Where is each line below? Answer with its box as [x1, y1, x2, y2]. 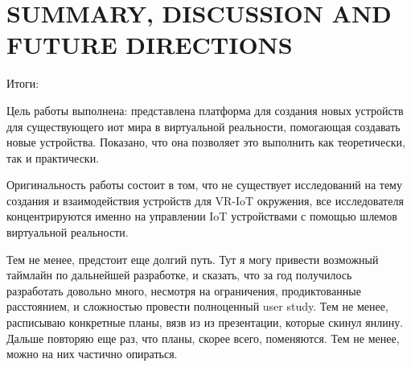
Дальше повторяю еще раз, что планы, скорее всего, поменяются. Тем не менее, [6, 329, 400, 346]
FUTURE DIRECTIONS [6, 28, 293, 61]
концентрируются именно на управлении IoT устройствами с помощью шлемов [6, 208, 397, 225]
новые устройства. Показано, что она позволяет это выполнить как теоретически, [6, 134, 405, 151]
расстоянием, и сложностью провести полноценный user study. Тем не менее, [6, 298, 388, 315]
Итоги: [6, 75, 39, 92]
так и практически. [6, 149, 100, 166]
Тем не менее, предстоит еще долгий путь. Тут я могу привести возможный [6, 250, 379, 267]
